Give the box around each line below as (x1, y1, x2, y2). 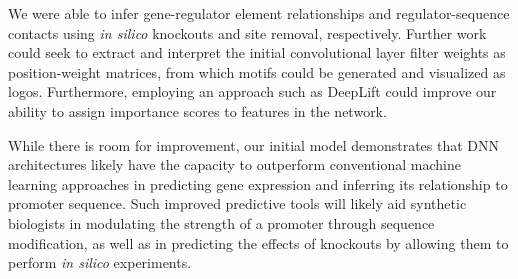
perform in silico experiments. (8, 252, 192, 273)
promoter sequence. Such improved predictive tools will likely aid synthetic (8, 193, 467, 214)
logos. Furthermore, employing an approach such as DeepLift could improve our (8, 81, 497, 102)
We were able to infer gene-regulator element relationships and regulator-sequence (8, 3, 510, 23)
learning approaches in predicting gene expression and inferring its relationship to (8, 173, 508, 194)
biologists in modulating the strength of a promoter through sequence (8, 212, 435, 233)
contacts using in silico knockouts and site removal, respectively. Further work (8, 22, 487, 43)
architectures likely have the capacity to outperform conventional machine (8, 154, 461, 175)
